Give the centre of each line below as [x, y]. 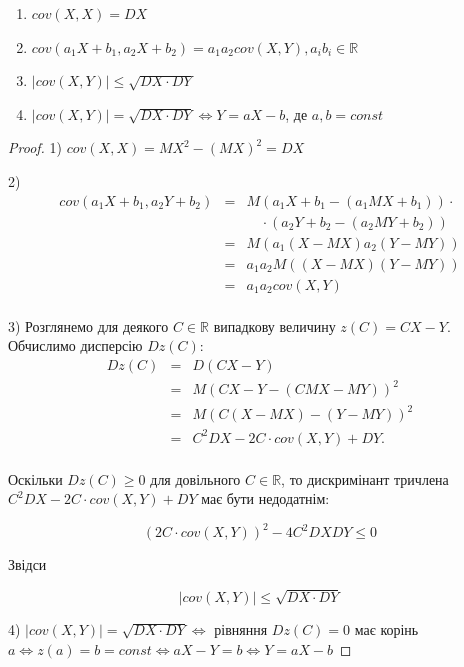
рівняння [241, 629]
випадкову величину [274, 325]
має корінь [386, 629]
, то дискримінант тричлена [365, 478]
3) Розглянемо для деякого [88, 325]
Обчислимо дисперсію [75, 345]
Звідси [27, 564]
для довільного [195, 478]
